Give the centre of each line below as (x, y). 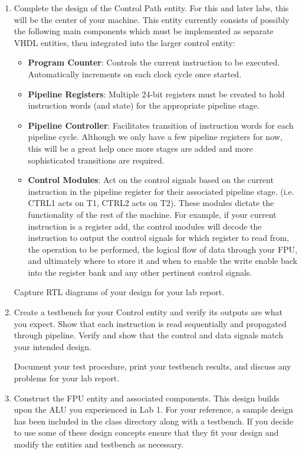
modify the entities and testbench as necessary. (99, 444)
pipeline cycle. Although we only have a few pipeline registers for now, (155, 137)
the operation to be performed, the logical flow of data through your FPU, (163, 249)
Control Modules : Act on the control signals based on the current (151, 180)
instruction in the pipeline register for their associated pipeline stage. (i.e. (161, 191)
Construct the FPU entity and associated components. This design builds (147, 398)
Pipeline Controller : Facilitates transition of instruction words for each (161, 125)
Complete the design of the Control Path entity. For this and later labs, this (151, 8)
